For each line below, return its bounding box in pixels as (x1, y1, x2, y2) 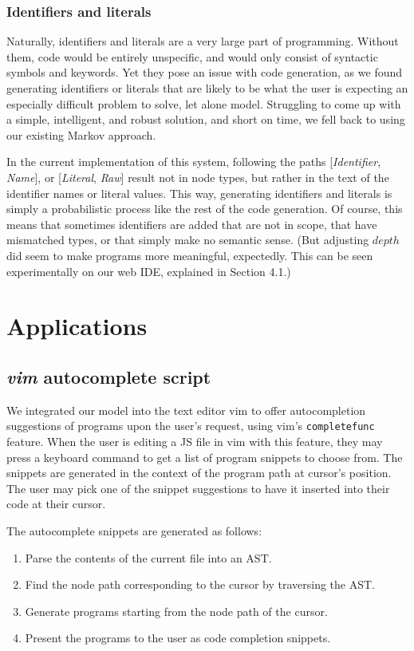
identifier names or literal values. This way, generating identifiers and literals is (6, 184, 392, 201)
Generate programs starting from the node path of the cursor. (25, 602, 328, 619)
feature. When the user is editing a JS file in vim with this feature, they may (6, 432, 383, 449)
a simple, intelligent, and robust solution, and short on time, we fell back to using (6, 111, 405, 128)
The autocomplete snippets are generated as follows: (6, 522, 262, 539)
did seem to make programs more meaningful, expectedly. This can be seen (6, 247, 373, 263)
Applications (6, 310, 148, 342)
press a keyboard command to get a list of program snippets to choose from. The (6, 448, 403, 465)
